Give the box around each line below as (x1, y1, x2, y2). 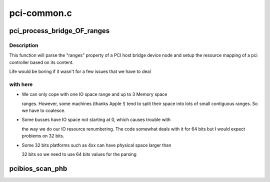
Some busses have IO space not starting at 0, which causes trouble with (21, 116, 171, 122)
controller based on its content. (9, 59, 74, 65)
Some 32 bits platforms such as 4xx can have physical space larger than (21, 142, 171, 148)
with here (9, 80, 33, 87)
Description (9, 41, 38, 48)
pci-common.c (9, 7, 72, 18)
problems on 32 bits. (21, 133, 64, 139)
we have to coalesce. (21, 107, 66, 113)
